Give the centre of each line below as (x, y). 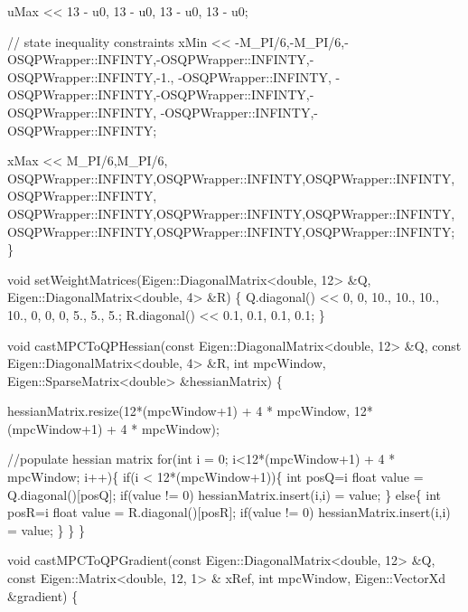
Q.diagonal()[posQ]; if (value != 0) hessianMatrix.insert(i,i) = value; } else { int (225, 494)
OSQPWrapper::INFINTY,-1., (91, 76)
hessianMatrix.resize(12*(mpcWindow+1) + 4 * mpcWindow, (179, 411)
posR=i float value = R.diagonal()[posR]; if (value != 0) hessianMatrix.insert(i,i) (229, 512)
